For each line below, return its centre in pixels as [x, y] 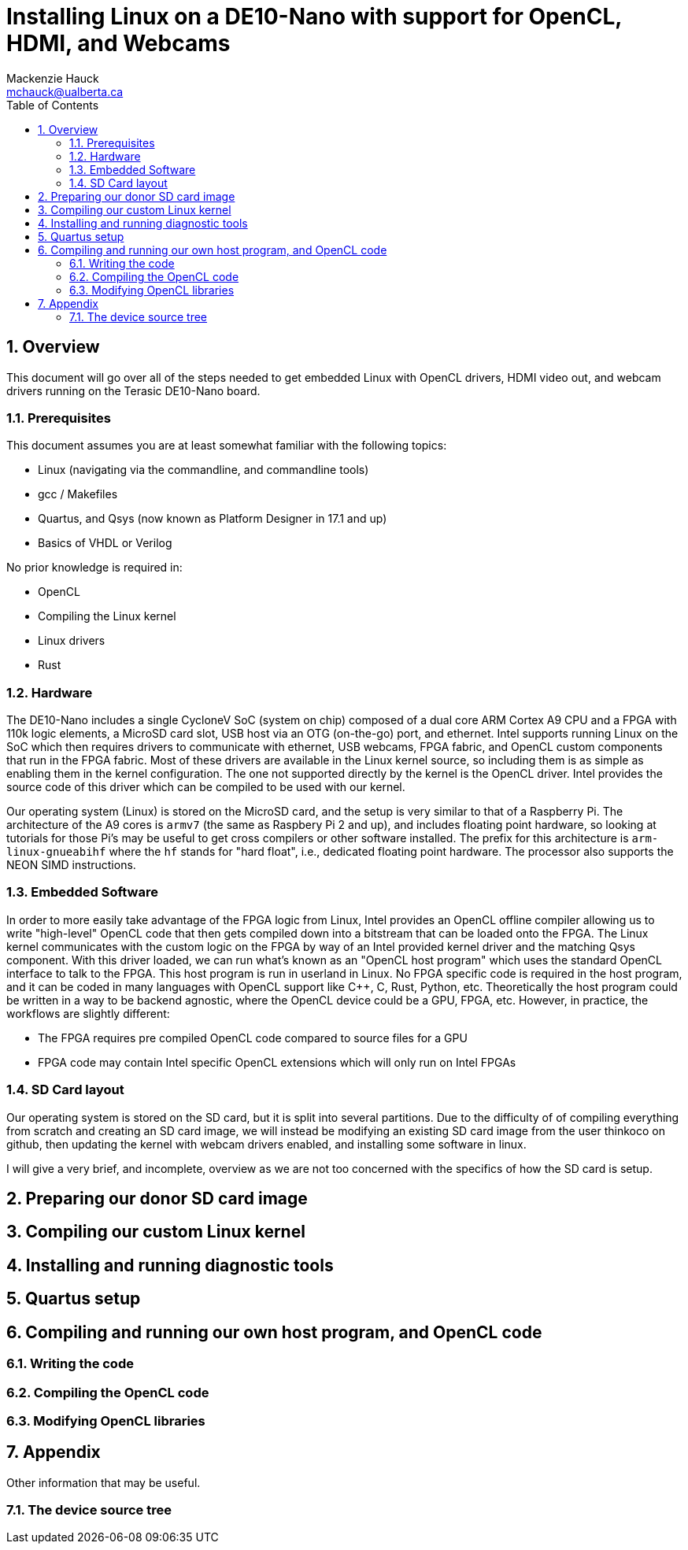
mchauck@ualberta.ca [65, 91]
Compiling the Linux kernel [107, 616]
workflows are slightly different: [88, 1013]
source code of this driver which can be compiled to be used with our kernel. [206, 787]
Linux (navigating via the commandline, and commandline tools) [203, 470]
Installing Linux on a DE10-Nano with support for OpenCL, [314, 17]
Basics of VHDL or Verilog [105, 543]
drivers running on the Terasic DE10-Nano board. [133, 390]
